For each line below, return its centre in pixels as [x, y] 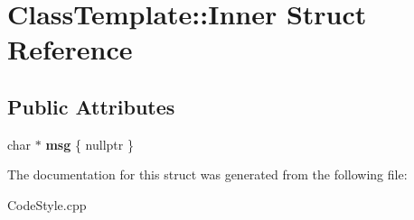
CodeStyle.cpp [47, 204]
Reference [70, 49]
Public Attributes [91, 106]
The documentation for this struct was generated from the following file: [207, 174]
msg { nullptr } [89, 144]
